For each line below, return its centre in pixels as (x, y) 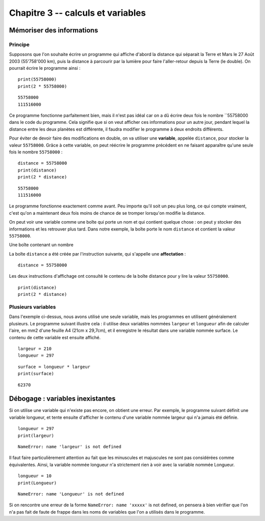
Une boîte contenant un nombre (41, 245)
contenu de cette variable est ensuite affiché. (55, 337)
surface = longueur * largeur (54, 367)
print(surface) (36, 374)
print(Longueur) (37, 483)
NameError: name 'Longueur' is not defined (71, 494)
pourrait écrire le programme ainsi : (45, 68)
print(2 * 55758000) (42, 86)
